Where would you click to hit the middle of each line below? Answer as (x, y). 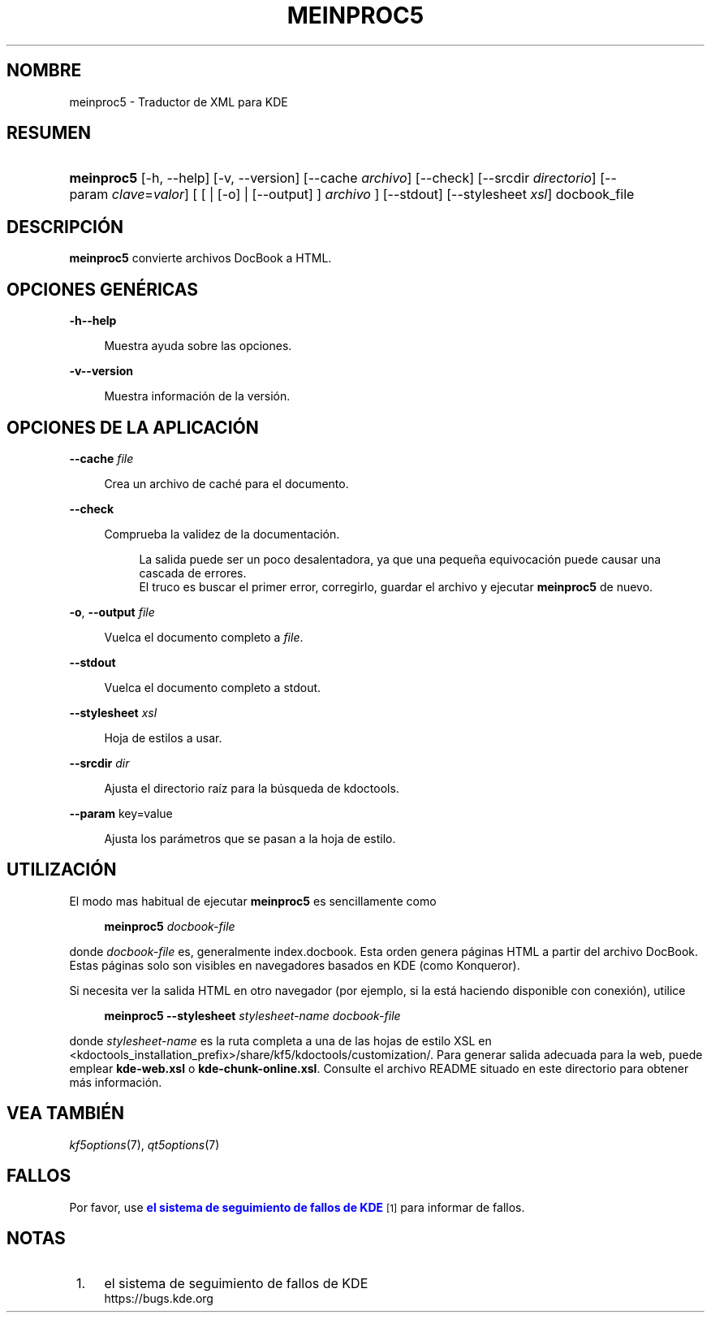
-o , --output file (112, 612)
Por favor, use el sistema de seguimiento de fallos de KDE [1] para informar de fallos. (297, 1207)
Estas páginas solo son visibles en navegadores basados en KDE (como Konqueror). (295, 965)
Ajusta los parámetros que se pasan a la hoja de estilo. (250, 838)
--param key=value (121, 813)
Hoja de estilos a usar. (163, 737)
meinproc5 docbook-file (170, 926)
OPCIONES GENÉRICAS (102, 289)
